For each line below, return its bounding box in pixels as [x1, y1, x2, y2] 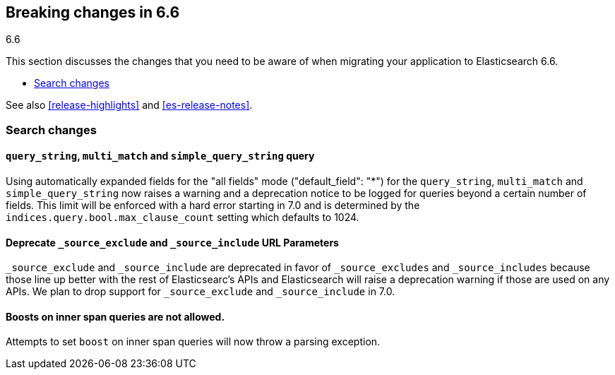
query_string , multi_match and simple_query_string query [6, 150, 315, 162]
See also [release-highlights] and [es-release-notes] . [6, 99, 253, 112]
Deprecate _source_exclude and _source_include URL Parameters [6, 236, 339, 249]
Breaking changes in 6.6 [6, 4, 180, 21]
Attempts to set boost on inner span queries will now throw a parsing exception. [6, 335, 381, 348]
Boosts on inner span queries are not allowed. [6, 310, 225, 323]
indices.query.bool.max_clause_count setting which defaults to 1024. [6, 211, 359, 224]
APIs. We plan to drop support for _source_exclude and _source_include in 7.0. [6, 285, 395, 298]
